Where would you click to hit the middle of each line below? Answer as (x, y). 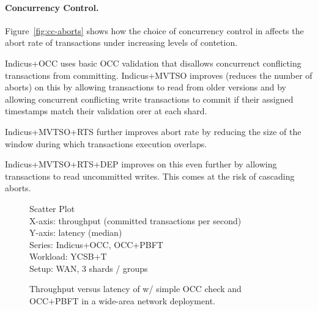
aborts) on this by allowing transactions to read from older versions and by (146, 87)
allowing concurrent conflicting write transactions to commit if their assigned (149, 99)
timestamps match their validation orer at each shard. (106, 111)
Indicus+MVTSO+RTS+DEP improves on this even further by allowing (141, 164)
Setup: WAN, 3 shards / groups (89, 268)
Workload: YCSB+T (68, 256)
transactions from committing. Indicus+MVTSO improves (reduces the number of (159, 75)
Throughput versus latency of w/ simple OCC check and (135, 289)
